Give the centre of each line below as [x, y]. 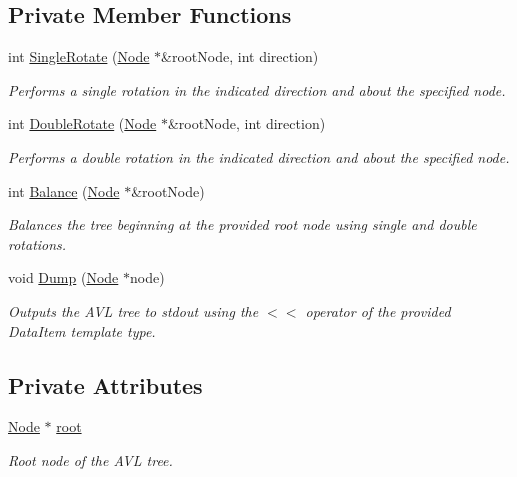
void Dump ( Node [63, 277]
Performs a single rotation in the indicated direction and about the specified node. [257, 89]
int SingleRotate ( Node [79, 56]
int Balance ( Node [64, 190]
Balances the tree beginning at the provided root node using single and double [242, 224]
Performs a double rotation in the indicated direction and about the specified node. [259, 156]
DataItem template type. [82, 330]
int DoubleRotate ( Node [82, 123]
